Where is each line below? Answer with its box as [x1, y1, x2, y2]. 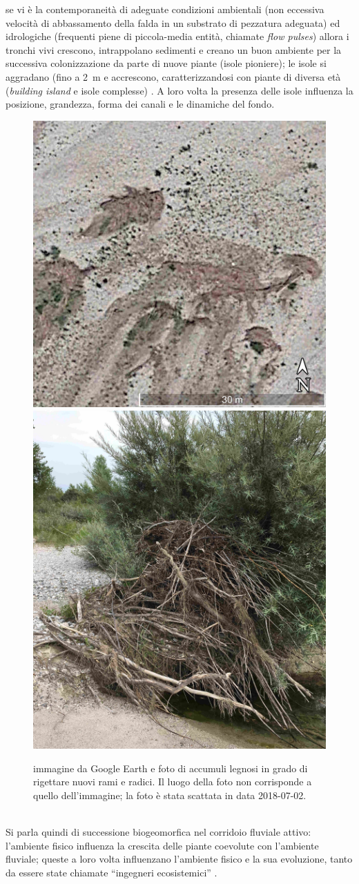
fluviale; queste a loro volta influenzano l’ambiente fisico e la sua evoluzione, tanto [6, 852, 353, 866]
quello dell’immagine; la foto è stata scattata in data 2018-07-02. [33, 787, 307, 802]
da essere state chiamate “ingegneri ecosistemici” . [6, 865, 217, 879]
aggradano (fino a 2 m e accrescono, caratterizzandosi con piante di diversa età [6, 69, 341, 84]
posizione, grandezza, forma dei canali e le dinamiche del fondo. [6, 97, 275, 111]
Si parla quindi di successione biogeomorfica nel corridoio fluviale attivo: [6, 825, 311, 839]
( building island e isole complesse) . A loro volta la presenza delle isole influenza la [6, 83, 353, 97]
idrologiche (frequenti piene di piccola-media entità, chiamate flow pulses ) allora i [6, 29, 349, 43]
